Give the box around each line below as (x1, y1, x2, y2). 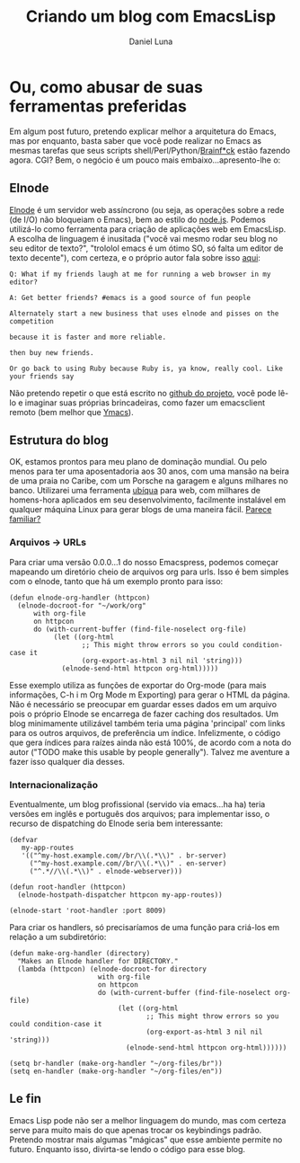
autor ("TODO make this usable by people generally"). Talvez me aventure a (9, 746, 290, 757)
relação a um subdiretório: (9, 931, 107, 942)
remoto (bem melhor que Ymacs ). (9, 406, 134, 417)
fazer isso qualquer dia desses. (9, 756, 126, 767)
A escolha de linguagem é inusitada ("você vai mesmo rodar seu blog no (9, 233, 278, 244)
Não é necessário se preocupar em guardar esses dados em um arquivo (9, 698, 277, 709)
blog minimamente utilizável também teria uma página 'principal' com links (9, 717, 286, 729)
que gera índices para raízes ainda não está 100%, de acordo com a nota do (9, 737, 292, 748)
